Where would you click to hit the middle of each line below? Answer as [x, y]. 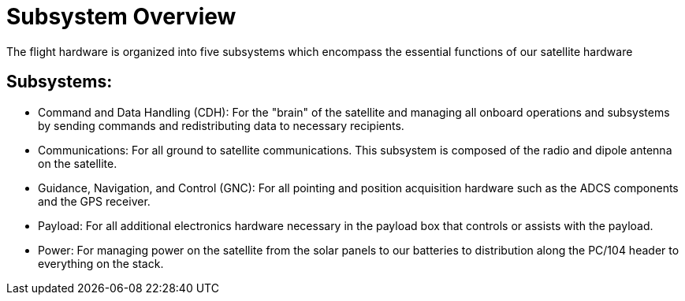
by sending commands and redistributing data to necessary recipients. [221, 125]
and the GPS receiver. [94, 201]
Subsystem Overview [121, 17]
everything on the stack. [101, 263]
